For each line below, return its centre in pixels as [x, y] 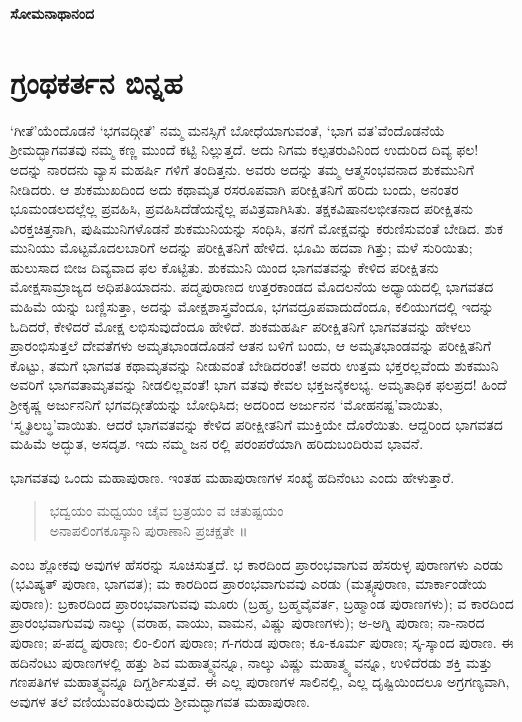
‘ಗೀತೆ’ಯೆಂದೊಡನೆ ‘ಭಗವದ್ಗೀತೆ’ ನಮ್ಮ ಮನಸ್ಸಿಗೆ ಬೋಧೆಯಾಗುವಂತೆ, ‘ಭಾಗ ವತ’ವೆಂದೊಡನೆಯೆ [227, 129]
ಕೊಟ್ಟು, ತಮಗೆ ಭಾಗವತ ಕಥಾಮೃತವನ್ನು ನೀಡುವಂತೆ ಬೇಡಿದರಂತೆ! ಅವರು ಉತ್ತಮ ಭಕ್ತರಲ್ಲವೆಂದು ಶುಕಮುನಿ [254, 364]
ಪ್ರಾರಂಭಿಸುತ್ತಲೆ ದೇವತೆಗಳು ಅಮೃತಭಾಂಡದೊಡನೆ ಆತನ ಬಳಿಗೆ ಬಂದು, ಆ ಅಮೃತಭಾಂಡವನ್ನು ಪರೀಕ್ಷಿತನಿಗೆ [251, 345]
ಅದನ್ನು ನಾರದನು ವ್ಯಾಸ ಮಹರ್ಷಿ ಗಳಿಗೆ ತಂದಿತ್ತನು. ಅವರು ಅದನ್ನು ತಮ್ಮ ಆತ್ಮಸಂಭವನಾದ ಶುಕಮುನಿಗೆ [242, 168]
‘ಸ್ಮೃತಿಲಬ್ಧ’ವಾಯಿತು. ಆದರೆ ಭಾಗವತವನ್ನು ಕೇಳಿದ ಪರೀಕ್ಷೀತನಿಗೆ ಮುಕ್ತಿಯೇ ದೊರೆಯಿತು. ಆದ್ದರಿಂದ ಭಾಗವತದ [256, 423]
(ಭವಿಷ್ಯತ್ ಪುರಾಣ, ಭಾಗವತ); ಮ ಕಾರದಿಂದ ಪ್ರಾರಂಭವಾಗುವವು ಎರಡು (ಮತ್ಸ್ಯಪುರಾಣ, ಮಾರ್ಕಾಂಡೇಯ [248, 583]
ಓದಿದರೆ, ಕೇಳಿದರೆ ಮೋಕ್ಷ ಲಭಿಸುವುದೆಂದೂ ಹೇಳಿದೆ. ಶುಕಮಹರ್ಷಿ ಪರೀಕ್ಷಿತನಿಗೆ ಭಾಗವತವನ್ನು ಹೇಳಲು [240, 325]
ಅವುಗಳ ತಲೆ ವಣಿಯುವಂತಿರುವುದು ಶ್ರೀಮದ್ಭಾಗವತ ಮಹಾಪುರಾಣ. [160, 700]
